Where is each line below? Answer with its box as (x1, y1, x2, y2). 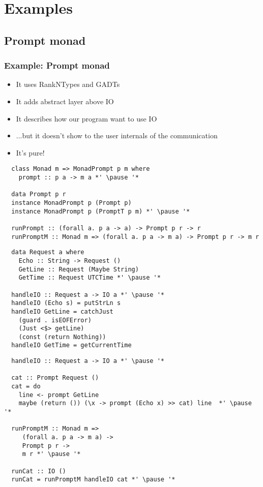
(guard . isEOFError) (18, 316, 92, 324)
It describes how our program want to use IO (16, 113, 157, 124)
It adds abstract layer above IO (16, 96, 114, 106)
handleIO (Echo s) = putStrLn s (11, 299, 121, 307)
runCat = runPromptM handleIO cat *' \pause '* (11, 476, 176, 483)
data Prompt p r (11, 191, 66, 198)
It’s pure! (16, 147, 45, 158)
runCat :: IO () (11, 467, 66, 475)
